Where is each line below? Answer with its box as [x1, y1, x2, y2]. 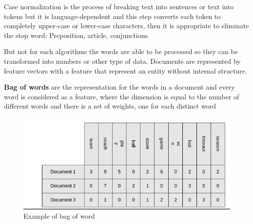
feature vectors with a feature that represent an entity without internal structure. [4, 65, 247, 75]
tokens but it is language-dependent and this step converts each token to [4, 11, 221, 21]
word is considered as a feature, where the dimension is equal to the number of [4, 91, 239, 101]
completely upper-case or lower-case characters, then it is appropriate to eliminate [4, 20, 249, 31]
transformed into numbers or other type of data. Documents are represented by [4, 56, 241, 66]
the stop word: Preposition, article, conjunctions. [4, 30, 150, 40]
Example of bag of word [23, 211, 95, 221]
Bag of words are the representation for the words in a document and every [4, 82, 235, 92]
